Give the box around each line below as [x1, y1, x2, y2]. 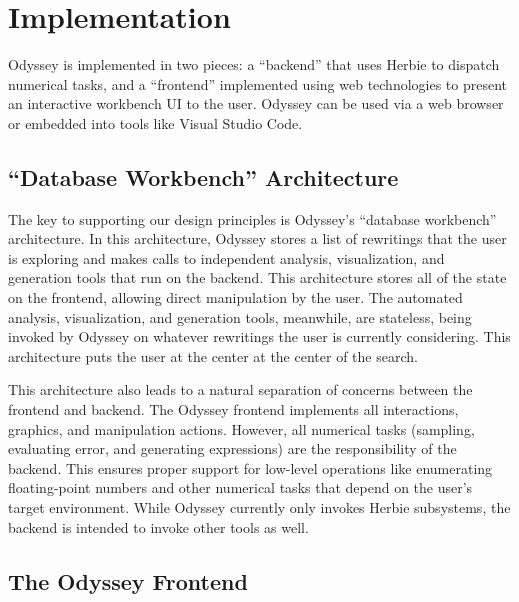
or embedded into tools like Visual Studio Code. [8, 112, 303, 133]
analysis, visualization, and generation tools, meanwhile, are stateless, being [8, 306, 472, 327]
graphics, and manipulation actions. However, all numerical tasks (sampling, [8, 418, 475, 439]
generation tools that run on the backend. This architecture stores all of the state [8, 267, 507, 288]
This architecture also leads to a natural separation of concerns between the [8, 379, 473, 400]
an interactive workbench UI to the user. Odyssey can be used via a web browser [8, 93, 504, 114]
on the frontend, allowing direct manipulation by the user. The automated [8, 287, 463, 308]
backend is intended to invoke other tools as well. [8, 516, 309, 537]
